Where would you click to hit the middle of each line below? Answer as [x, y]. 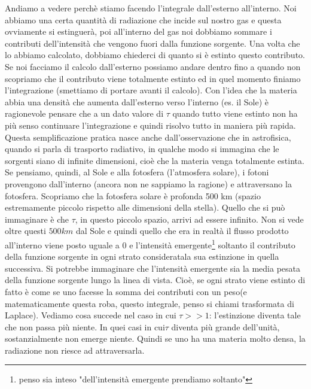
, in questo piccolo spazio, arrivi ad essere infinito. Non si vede [189, 219]
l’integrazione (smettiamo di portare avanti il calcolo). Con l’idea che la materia [151, 90]
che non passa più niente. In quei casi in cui [85, 326]
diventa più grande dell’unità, [225, 326]
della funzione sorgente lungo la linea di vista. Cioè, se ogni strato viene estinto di [155, 280]
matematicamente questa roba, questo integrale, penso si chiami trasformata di [150, 303]
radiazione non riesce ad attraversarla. [75, 350]
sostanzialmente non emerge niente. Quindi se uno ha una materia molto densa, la [155, 338]
